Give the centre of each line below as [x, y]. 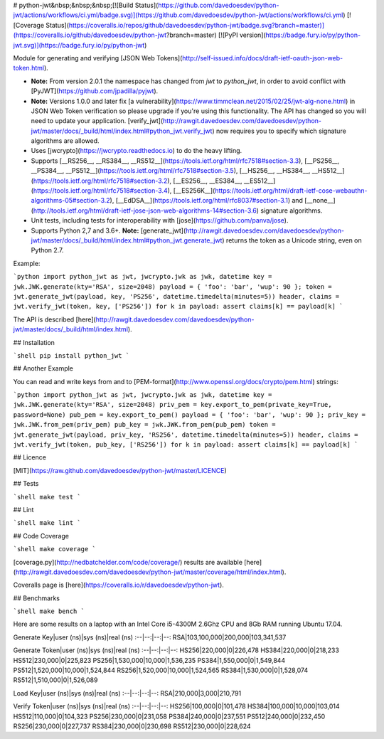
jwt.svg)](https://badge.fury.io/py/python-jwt [79, 45]
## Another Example [43, 368]
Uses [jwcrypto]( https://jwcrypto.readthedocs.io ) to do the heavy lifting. [137, 151]
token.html [29, 68]
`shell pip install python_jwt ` [71, 355]
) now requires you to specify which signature [279, 131]
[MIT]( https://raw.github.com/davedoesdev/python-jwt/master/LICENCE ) [120, 470]
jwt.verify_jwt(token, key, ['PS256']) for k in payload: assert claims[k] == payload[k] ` [178, 307]
